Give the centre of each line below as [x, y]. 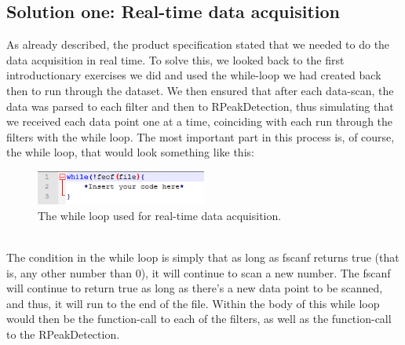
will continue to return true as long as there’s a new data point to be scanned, [195, 288]
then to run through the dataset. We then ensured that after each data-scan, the [200, 90]
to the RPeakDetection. [63, 334]
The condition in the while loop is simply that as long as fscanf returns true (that [203, 257]
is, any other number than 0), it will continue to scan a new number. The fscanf [199, 272]
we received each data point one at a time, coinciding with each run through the [200, 121]
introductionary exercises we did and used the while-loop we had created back [194, 75]
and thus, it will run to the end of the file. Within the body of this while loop [193, 303]
